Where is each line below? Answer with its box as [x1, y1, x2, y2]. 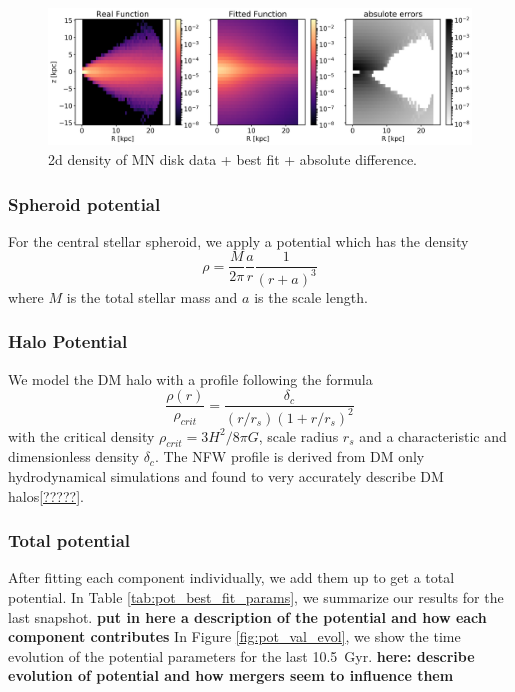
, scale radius [258, 425, 339, 446]
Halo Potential [8, 329, 128, 354]
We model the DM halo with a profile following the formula [8, 368, 373, 389]
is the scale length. [254, 286, 368, 307]
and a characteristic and [359, 425, 507, 446]
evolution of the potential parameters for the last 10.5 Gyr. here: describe [8, 645, 475, 666]
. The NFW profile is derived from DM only [154, 446, 425, 467]
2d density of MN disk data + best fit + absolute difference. [48, 149, 418, 170]
